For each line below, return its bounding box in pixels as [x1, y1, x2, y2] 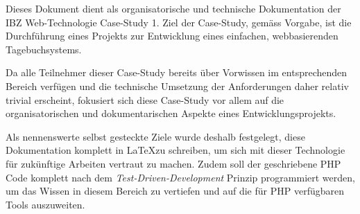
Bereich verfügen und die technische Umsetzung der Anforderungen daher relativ [6, 78, 349, 93]
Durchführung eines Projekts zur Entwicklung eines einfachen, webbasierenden [6, 28, 338, 43]
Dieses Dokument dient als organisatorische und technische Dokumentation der [6, 1, 341, 15]
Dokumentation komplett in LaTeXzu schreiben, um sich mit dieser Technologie [6, 143, 345, 157]
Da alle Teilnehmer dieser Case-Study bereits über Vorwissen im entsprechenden [6, 65, 348, 80]
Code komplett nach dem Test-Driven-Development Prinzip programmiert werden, [6, 170, 355, 184]
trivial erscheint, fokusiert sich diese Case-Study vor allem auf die [6, 92, 284, 107]
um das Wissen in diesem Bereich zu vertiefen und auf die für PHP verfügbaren [6, 184, 344, 198]
